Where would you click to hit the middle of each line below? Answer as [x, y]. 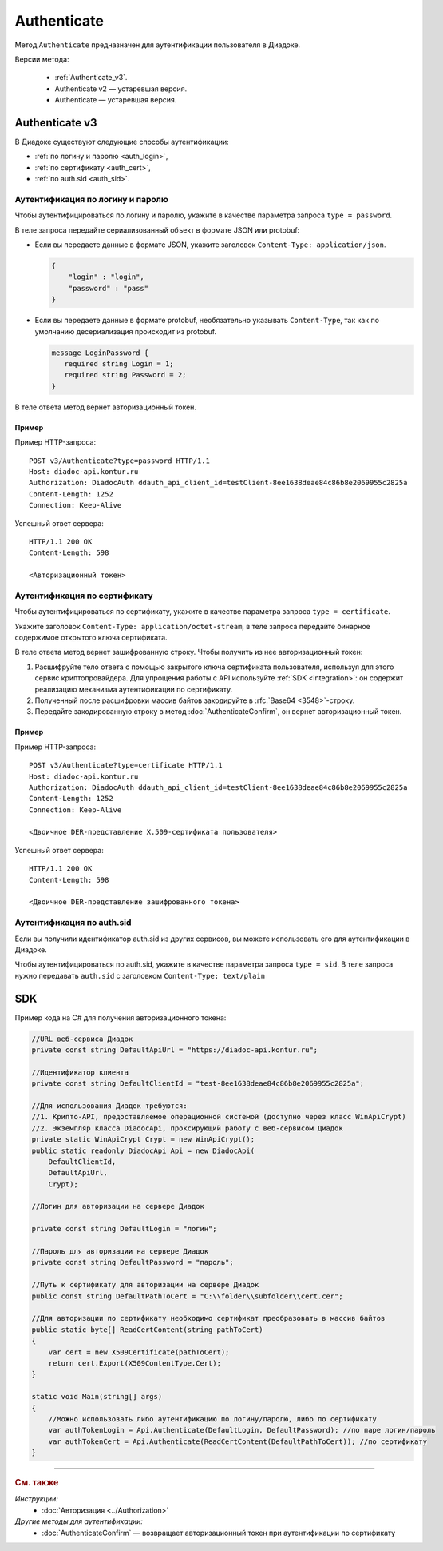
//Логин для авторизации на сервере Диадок [118, 1206]
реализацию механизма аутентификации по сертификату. [134, 689]
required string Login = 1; [119, 364]
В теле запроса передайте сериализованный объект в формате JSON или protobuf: [157, 230]
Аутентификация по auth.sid [73, 923]
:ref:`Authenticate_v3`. [91, 78]
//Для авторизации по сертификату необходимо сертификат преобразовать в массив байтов [208, 1318]
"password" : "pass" [109, 288]
